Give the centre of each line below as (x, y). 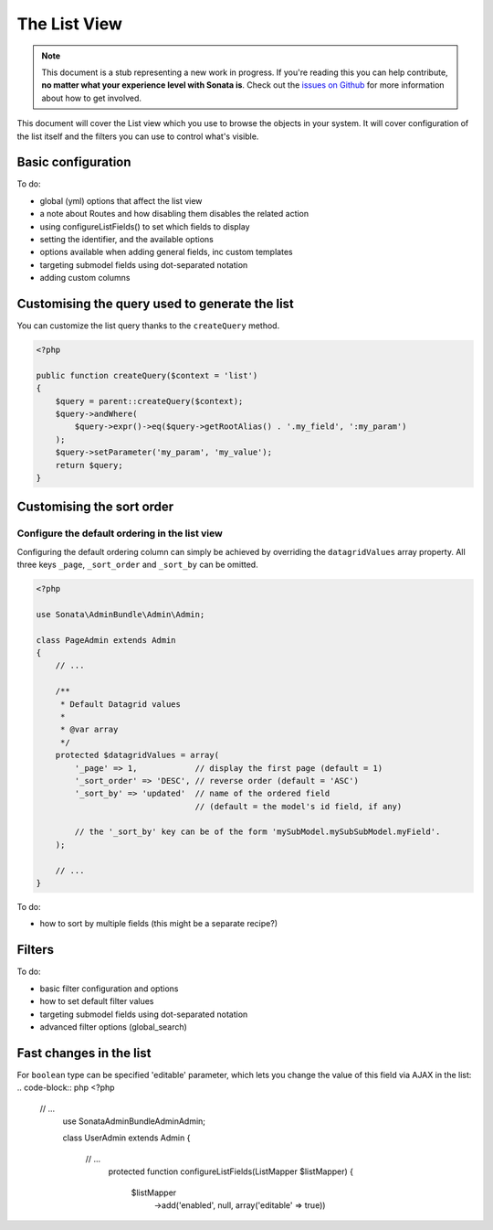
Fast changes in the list (84, 1053)
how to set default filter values (97, 1001)
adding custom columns (85, 278)
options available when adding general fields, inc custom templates (166, 252)
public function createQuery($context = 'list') (147, 375)
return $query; (89, 465)
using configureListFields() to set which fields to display (145, 226)
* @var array (89, 730)
